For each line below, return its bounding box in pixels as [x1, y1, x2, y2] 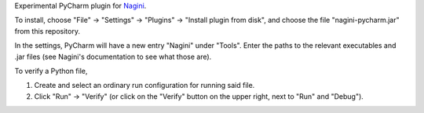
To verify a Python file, [14, 66, 88, 75]
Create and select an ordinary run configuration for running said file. [34, 81, 255, 90]
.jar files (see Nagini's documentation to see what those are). [14, 52, 212, 61]
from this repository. [14, 26, 80, 35]
